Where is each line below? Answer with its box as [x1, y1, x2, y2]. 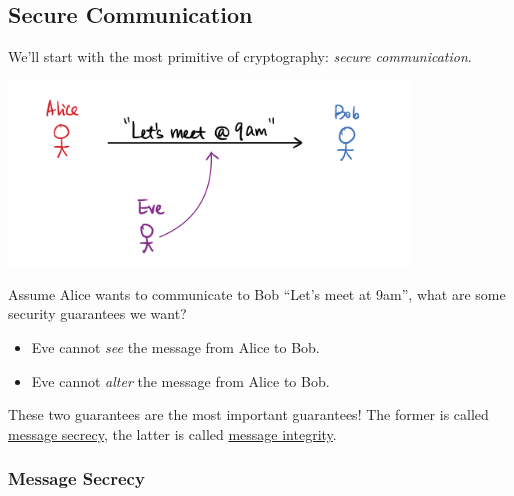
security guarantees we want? [8, 303, 187, 324]
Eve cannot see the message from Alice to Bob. [31, 337, 320, 358]
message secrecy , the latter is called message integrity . [8, 423, 337, 444]
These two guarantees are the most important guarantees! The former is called [8, 404, 489, 425]
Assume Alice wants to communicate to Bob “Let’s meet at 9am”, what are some [8, 283, 506, 304]
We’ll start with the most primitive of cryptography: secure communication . [8, 46, 472, 67]
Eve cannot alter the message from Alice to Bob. [31, 370, 330, 391]
